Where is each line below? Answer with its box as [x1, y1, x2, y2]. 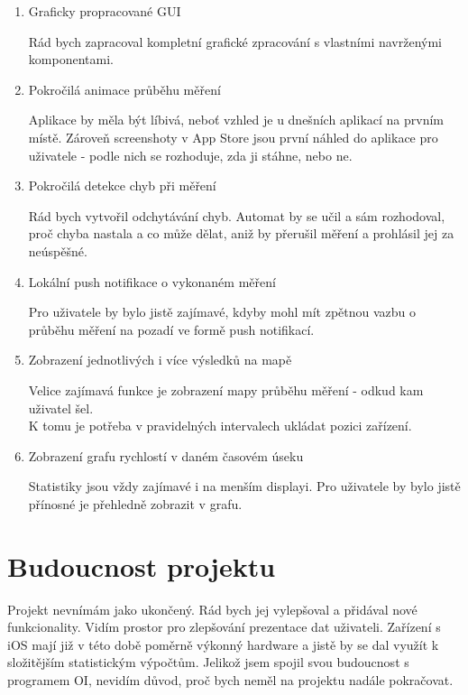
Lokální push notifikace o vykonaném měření [28, 272, 276, 291]
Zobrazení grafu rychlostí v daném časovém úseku [28, 446, 304, 465]
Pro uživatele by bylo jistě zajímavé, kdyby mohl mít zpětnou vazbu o [28, 302, 417, 321]
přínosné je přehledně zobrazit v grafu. [28, 494, 243, 513]
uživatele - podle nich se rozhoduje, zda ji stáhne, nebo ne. [28, 145, 353, 164]
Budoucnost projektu [7, 547, 276, 584]
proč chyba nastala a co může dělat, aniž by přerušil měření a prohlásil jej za [28, 224, 454, 243]
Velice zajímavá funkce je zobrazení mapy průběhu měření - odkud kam [28, 380, 424, 399]
